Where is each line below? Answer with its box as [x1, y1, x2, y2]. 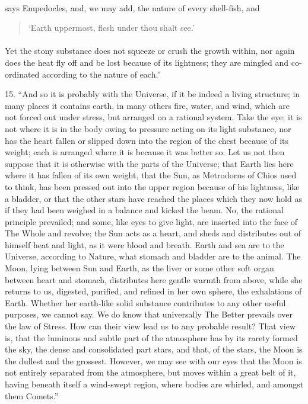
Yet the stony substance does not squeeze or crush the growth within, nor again [5, 44, 295, 57]
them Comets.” [5, 389, 59, 402]
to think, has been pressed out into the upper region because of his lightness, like [5, 180, 300, 193]
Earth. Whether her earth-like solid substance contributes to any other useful [5, 296, 286, 309]
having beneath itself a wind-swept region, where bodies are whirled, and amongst [5, 378, 304, 390]
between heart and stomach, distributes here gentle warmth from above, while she [5, 273, 303, 286]
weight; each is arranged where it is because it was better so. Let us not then [5, 146, 285, 158]
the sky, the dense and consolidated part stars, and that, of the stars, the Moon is [5, 343, 303, 355]
